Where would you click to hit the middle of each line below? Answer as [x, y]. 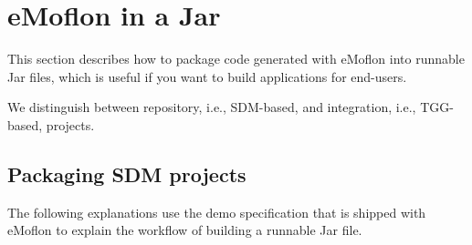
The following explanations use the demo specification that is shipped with [217, 212]
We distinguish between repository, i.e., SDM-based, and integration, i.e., [212, 107]
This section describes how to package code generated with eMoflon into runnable [236, 59]
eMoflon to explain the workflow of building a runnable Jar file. [185, 230]
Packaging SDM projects [127, 174]
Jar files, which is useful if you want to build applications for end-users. [207, 76]
